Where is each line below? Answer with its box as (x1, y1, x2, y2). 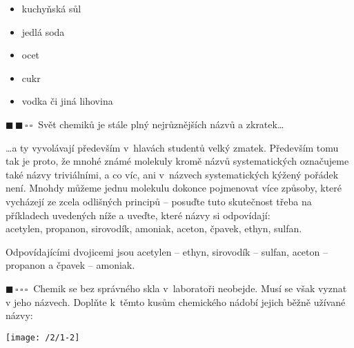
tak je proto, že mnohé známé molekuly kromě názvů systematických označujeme (6, 154, 349, 168)
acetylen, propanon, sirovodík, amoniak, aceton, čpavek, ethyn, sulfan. (6, 221, 302, 236)
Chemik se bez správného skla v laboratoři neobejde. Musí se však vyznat (33, 280, 347, 295)
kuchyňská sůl (21, 1, 81, 15)
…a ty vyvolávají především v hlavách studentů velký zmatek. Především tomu (6, 140, 339, 154)
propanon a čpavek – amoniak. (6, 258, 135, 272)
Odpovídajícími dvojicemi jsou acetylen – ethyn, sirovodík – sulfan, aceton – (6, 244, 328, 258)
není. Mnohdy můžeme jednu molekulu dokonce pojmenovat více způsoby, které (6, 181, 342, 195)
